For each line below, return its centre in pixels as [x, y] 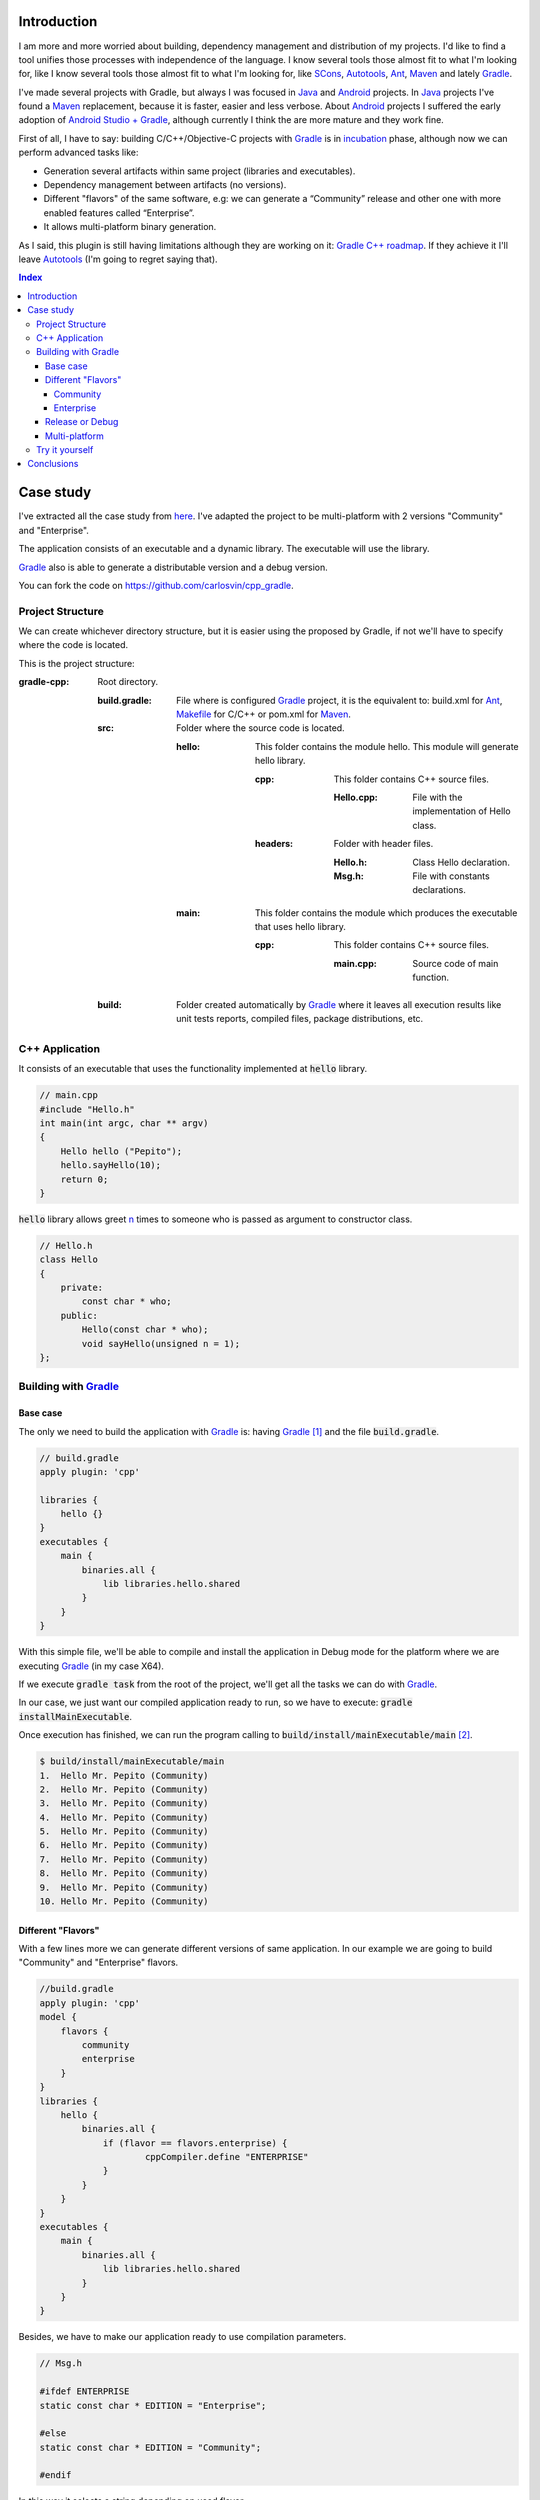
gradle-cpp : [44, 682]
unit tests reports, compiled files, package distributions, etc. [300, 1019]
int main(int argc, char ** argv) [124, 1123]
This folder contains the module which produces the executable [386, 912]
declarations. [439, 890]
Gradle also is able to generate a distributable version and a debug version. [173, 567]
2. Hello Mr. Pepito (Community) [124, 1789]
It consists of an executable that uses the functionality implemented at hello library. [193, 1069]
